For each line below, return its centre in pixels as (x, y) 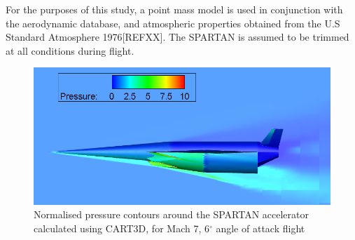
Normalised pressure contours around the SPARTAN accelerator (171, 214)
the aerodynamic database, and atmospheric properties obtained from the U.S (173, 23)
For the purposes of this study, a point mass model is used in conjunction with (174, 9)
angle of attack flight (260, 228)
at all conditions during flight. (70, 50)
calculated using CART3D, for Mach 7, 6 (121, 228)
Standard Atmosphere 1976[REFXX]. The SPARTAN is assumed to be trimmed (177, 37)
